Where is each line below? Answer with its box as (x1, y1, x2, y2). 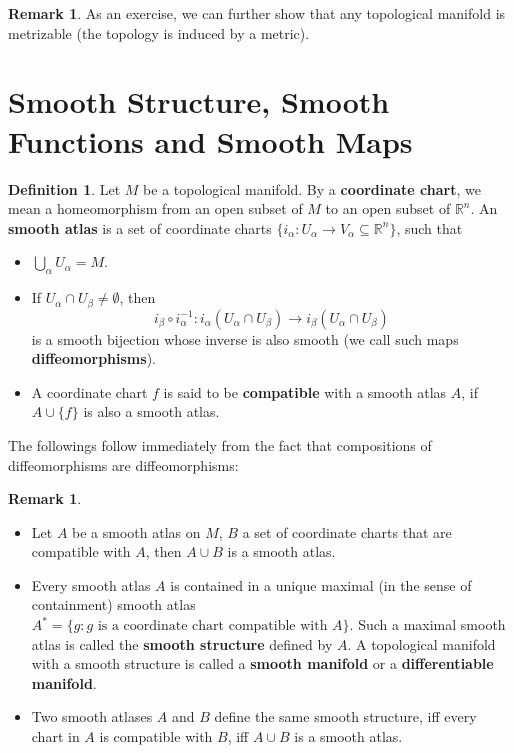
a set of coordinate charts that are (242, 521, 452, 542)
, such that (396, 217, 463, 238)
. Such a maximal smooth (349, 614, 506, 635)
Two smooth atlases (31, 706, 153, 727)
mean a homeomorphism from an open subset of (8, 198, 303, 219)
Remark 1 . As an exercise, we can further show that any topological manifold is (8, 3, 506, 23)
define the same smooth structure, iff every (214, 706, 477, 727)
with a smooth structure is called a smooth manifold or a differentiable (31, 653, 494, 674)
